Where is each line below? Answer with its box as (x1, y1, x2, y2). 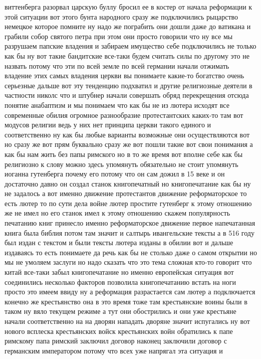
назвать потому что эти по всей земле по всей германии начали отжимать (5, 60, 229, 71)
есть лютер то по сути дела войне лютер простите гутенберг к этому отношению (5, 198, 252, 208)
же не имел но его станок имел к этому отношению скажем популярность (5, 208, 230, 218)
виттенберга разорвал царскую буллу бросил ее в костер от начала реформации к (5, 2, 252, 12)
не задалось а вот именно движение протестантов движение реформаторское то (5, 188, 247, 199)
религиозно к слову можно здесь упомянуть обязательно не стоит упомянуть (5, 158, 238, 169)
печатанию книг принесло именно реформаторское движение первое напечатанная (5, 218, 255, 228)
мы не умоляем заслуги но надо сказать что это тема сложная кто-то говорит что (5, 257, 252, 267)
